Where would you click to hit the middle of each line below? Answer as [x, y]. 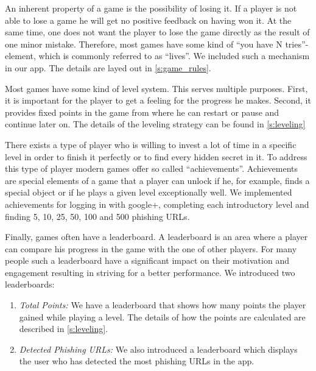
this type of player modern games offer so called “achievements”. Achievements [152, 168]
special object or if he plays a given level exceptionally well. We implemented [149, 192]
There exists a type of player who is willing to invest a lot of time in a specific [151, 144]
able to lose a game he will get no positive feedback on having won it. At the [148, 20]
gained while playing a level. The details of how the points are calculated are [162, 316]
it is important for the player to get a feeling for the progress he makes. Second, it [158, 100]
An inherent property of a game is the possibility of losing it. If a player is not [151, 8]
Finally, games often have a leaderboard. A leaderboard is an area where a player [156, 237]
